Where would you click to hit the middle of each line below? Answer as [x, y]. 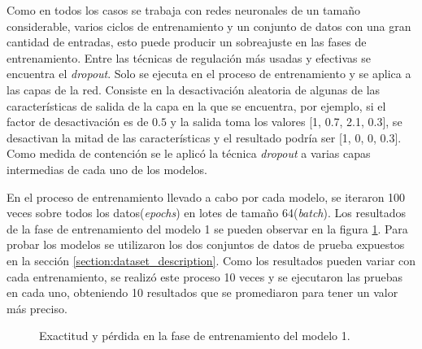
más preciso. [37, 308]
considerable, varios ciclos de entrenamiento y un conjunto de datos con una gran [209, 26]
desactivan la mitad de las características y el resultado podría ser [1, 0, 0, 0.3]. [204, 137]
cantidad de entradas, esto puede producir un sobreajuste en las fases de [187, 42]
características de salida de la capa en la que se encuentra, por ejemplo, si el [196, 105]
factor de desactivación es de [78, 122]
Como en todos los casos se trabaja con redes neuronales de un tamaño [183, 10]
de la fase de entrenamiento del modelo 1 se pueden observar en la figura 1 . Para [207, 228]
